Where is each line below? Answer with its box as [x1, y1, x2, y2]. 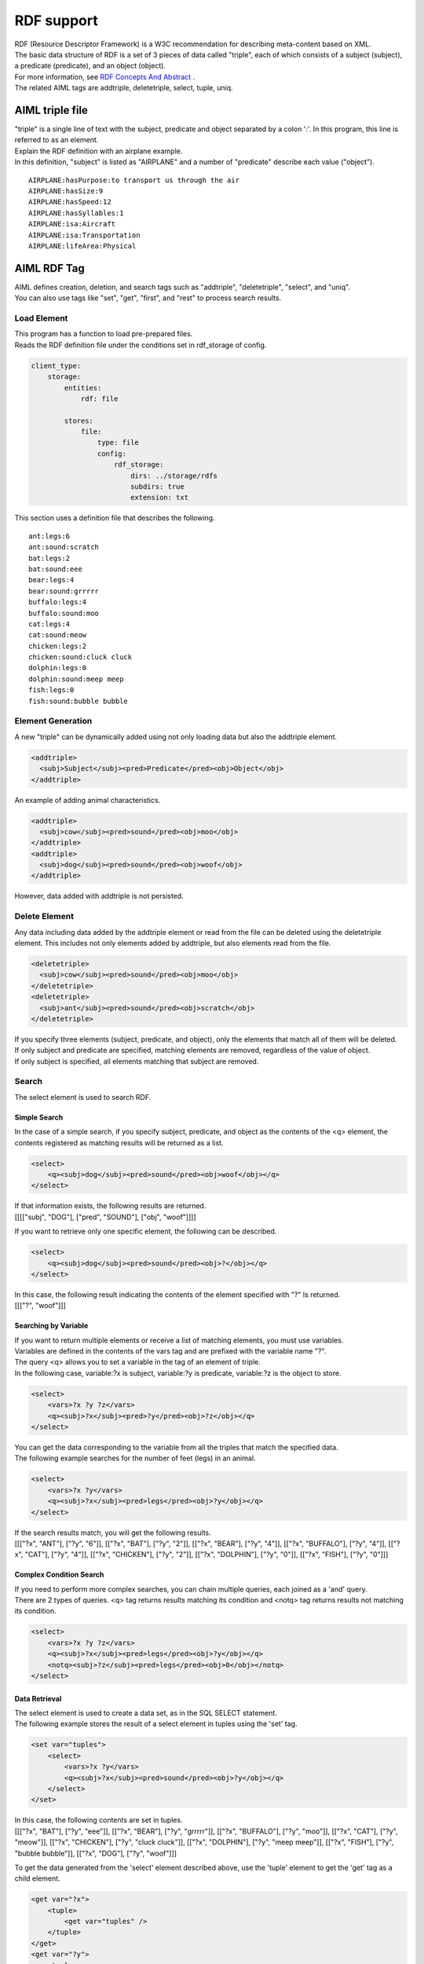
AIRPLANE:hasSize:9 [28, 186, 104, 196]
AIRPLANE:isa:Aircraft [28, 220, 116, 229]
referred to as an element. [14, 135, 99, 145]
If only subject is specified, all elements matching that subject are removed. [14, 1057, 259, 1066]
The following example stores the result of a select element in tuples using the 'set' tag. [14, 1719, 298, 1728]
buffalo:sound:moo [28, 609, 100, 617]
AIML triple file [14, 103, 88, 117]
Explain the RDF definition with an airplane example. [14, 146, 183, 156]
